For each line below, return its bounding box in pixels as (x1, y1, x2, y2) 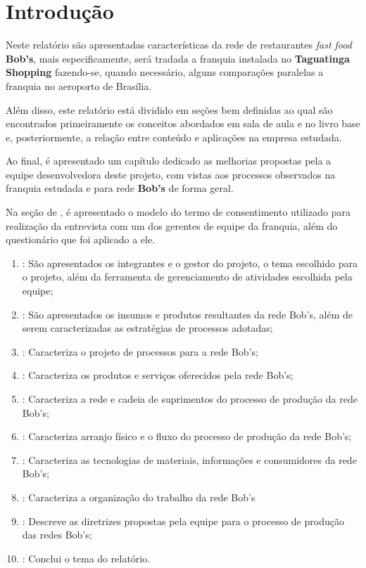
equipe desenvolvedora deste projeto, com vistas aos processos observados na (6, 167, 336, 181)
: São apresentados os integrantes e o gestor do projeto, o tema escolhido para (22, 255, 358, 270)
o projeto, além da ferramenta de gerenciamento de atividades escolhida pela (22, 269, 353, 284)
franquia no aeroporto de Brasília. (6, 78, 152, 93)
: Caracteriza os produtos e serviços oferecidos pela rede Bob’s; (22, 368, 294, 382)
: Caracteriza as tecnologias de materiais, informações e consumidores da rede (22, 452, 357, 467)
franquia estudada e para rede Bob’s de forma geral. (6, 181, 234, 195)
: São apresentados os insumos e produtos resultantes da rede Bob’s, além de (22, 306, 353, 321)
